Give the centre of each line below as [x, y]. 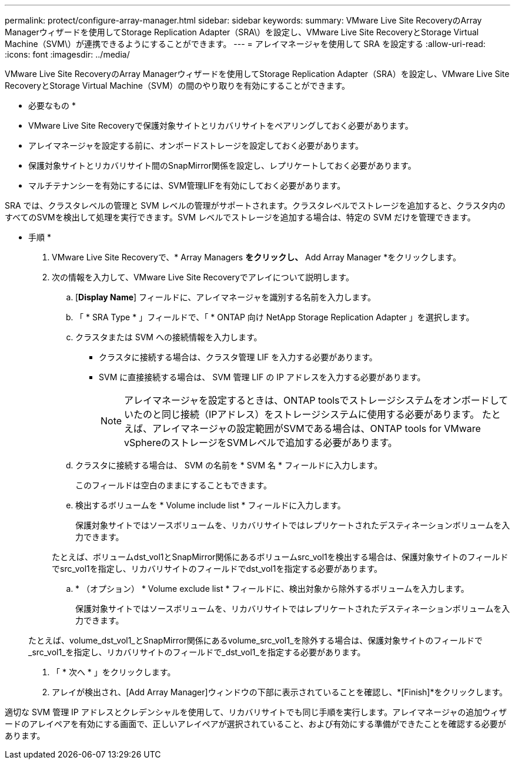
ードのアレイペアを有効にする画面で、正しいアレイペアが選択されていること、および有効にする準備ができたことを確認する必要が [255, 724]
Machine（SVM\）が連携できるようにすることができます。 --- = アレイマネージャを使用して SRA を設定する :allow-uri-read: [245, 44]
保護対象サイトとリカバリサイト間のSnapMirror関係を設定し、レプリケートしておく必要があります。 [222, 165]
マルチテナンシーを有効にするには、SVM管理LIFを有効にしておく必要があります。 [187, 185]
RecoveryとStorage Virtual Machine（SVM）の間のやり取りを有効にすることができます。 [178, 86]
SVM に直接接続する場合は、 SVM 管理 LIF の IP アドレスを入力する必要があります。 [262, 377]
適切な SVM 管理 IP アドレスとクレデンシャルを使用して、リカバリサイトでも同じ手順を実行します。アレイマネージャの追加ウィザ [256, 712]
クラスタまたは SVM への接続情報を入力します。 [169, 337]
